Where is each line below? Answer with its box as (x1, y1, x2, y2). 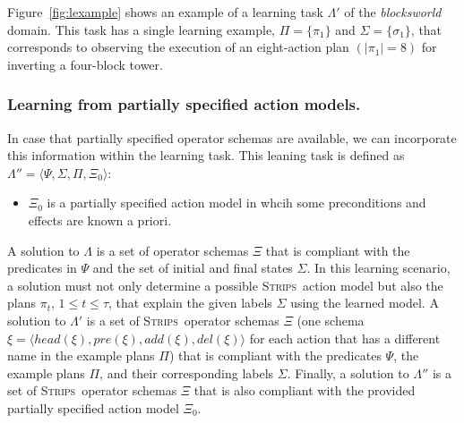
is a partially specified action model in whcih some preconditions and (47, 193, 426, 212)
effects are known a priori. (28, 210, 172, 229)
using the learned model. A (290, 293, 439, 312)
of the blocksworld (344, 3, 442, 21)
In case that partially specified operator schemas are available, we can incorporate (7, 128, 457, 147)
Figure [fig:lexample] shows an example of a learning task (7, 3, 323, 21)
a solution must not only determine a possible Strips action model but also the (7, 275, 443, 294)
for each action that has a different (249, 328, 441, 347)
